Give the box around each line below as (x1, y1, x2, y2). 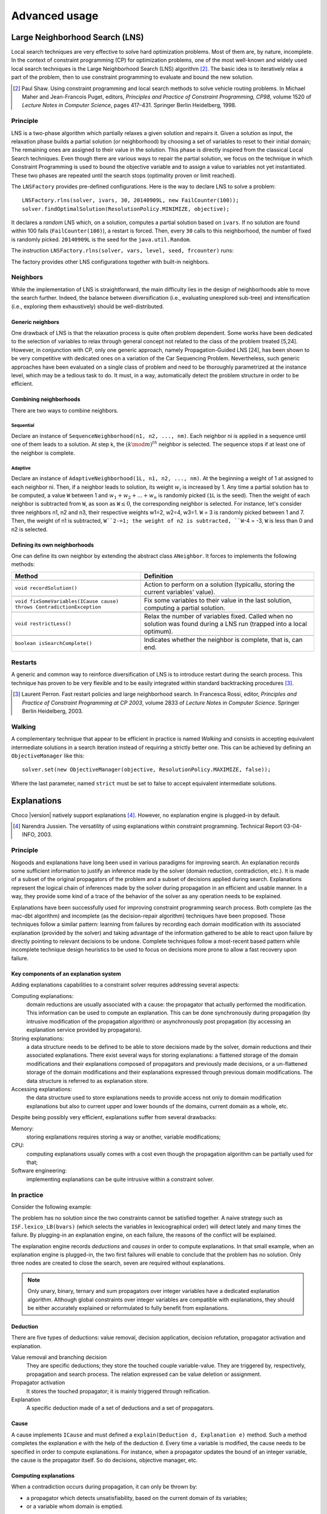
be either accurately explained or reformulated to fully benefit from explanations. (27, 1304, 230, 1311)
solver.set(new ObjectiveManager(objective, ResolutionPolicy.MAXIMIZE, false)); (22, 766, 271, 773)
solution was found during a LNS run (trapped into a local (144, 620, 307, 628)
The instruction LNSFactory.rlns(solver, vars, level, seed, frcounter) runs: (11, 247, 234, 254)
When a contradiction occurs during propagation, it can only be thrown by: (11, 1483, 198, 1490)
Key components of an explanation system (11, 970, 121, 977)
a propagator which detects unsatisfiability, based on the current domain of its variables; (26, 1494, 248, 1501)
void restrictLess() (15, 621, 72, 627)
